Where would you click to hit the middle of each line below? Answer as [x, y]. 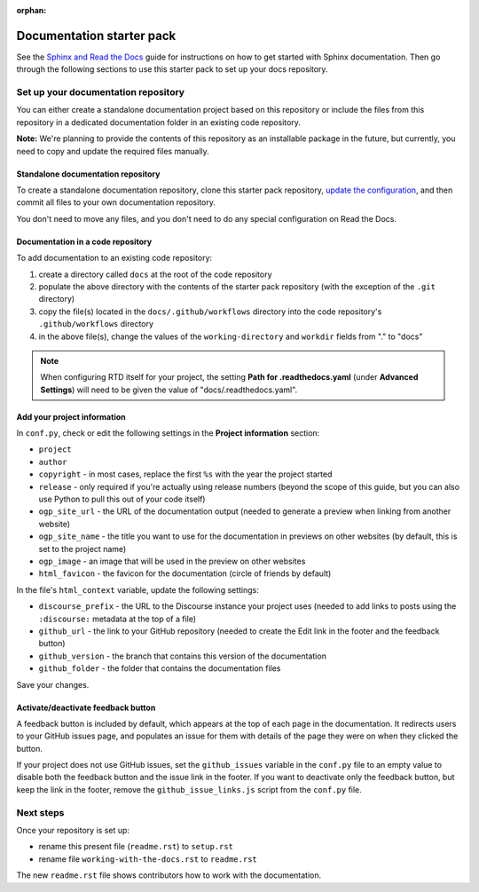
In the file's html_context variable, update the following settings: [137, 589]
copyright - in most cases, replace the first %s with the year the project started [185, 474]
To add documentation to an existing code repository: [114, 258]
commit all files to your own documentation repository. [116, 202]
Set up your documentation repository [101, 92]
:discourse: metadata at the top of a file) [118, 619]
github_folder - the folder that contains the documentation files [160, 668]
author [53, 462]
